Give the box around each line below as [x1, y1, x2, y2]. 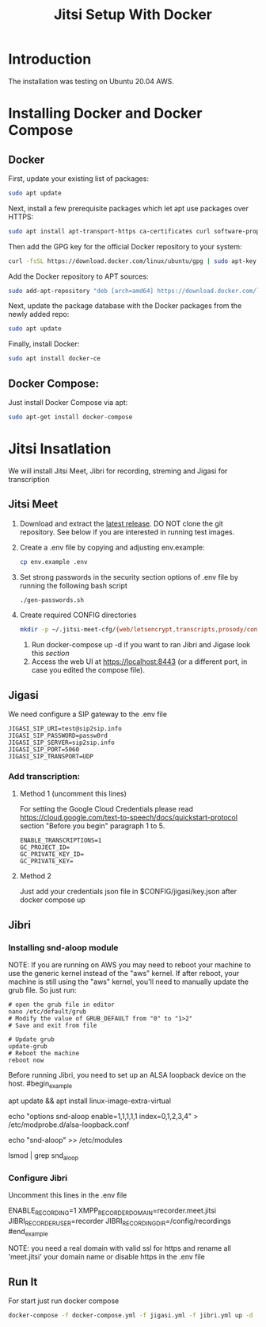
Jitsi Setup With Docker [54, 6, 212, 24]
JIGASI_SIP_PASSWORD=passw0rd [8, 732, 108, 740]
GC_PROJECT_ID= [19, 843, 70, 851]
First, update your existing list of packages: [8, 173, 149, 183]
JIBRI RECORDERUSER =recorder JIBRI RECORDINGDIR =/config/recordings [8, 1216, 231, 1228]
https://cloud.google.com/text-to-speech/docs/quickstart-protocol [19, 812, 238, 823]
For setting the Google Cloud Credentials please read [19, 804, 194, 814]
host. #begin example [8, 1078, 73, 1090]
